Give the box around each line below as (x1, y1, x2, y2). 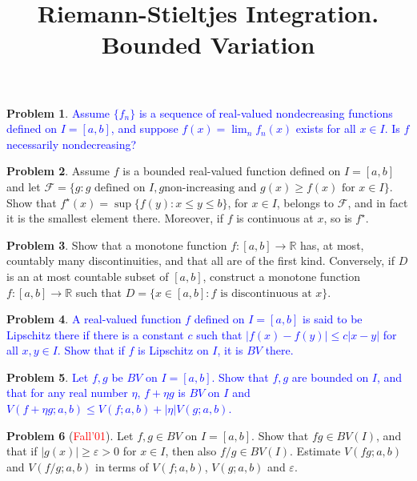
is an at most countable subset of (6, 267, 169, 284)
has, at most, (299, 236, 364, 253)
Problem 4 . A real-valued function (6, 311, 182, 327)
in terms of (94, 458, 149, 475)
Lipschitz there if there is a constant (6, 326, 184, 343)
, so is (323, 210, 352, 226)
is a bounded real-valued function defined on (122, 162, 341, 179)
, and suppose (110, 120, 178, 137)
